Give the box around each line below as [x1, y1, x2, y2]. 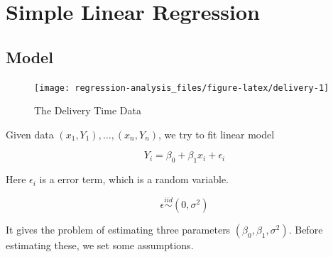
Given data [6, 126, 54, 141]
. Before [288, 222, 323, 237]
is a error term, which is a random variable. [39, 172, 229, 187]
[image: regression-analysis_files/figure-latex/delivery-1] [34, 82, 329, 93]
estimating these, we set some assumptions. [6, 238, 194, 253]
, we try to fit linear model [158, 126, 275, 141]
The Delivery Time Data [34, 103, 141, 118]
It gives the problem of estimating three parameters [6, 222, 231, 237]
